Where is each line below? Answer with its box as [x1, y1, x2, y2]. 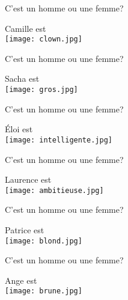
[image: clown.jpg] [5, 35, 82, 44]
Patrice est [5, 223, 44, 236]
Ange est [5, 274, 37, 286]
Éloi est [5, 123, 33, 135]
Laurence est [5, 173, 52, 186]
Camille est [5, 22, 46, 34]
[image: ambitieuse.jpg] [5, 186, 104, 195]
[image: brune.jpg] [5, 287, 82, 296]
